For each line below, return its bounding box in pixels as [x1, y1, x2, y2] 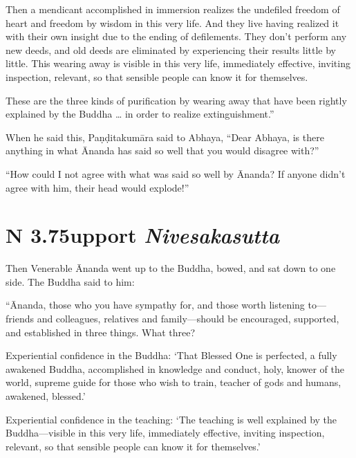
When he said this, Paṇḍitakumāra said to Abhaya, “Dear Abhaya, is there [6, 129, 324, 144]
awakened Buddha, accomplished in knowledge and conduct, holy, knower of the [6, 361, 344, 376]
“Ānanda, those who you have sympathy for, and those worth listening [6, 297, 305, 312]
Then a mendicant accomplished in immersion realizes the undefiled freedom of [6, 2, 340, 16]
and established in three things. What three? [6, 324, 196, 339]
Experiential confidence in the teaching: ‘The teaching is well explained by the [6, 412, 337, 426]
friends [6, 311, 34, 326]
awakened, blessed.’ [6, 389, 86, 403]
